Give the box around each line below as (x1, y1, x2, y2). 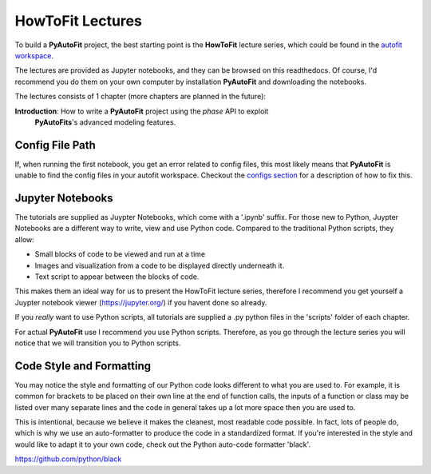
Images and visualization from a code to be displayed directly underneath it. (34, 261, 285, 270)
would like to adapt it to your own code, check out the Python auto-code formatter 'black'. (14, 440, 311, 449)
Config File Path (14, 138, 96, 152)
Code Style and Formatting (14, 359, 152, 372)
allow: (14, 234, 35, 244)
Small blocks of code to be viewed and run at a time (34, 249, 206, 259)
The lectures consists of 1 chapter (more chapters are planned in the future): (14, 92, 267, 102)
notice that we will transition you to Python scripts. (14, 338, 181, 348)
